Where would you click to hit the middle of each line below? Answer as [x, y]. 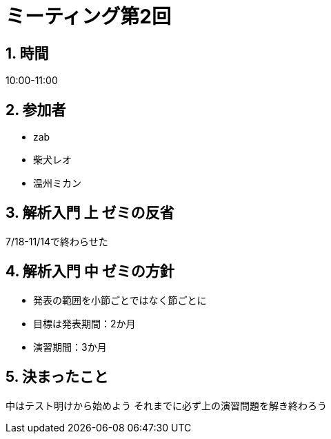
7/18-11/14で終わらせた [57, 241]
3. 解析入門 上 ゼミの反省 [90, 213]
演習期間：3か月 [70, 347]
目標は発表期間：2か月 [84, 323]
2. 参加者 [36, 110]
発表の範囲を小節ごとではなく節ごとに [120, 300]
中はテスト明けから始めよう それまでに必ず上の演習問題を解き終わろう [166, 405]
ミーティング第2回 [88, 17]
